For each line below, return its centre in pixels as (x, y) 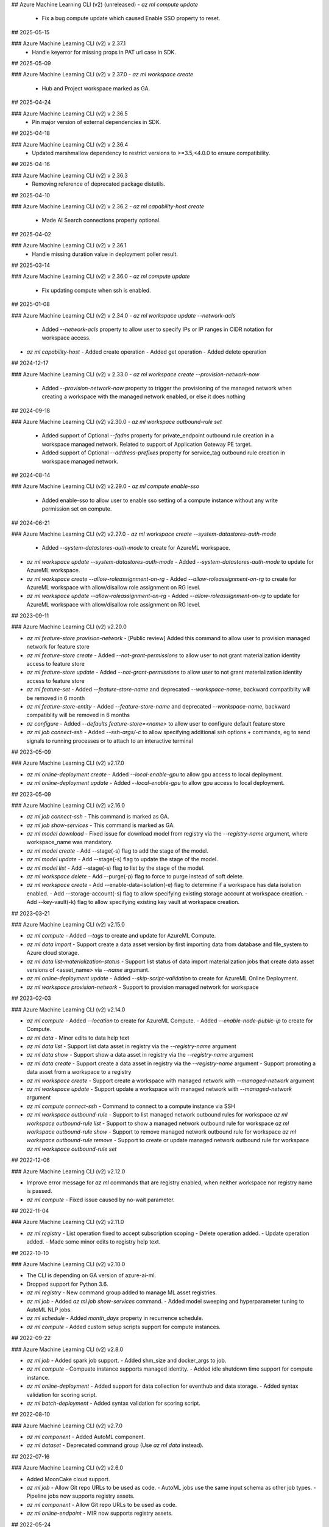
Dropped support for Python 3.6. (67, 1284)
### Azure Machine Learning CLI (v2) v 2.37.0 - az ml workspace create (102, 75)
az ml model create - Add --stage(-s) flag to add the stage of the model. (117, 851)
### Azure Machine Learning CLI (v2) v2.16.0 (68, 805)
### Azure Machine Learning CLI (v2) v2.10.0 (68, 1264)
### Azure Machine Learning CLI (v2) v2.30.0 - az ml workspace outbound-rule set (117, 422)
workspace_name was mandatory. (69, 842)
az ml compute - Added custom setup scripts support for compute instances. (123, 1327)
